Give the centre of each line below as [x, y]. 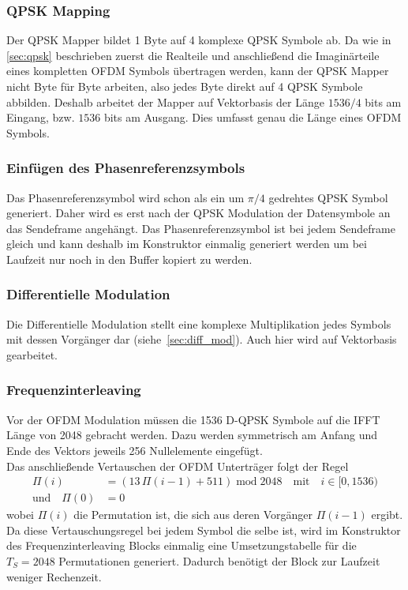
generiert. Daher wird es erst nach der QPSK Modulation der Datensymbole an [198, 213]
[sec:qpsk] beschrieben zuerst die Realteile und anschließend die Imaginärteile [193, 55]
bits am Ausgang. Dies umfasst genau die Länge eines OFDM [253, 117]
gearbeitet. [32, 354]
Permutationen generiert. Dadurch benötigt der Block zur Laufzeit [219, 561]
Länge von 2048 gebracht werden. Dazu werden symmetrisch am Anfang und [192, 435]
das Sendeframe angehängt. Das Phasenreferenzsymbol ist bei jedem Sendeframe [201, 228]
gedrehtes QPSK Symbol [328, 197]
